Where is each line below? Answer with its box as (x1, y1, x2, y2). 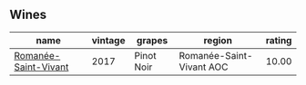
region (203, 33, 232, 46)
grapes (136, 33, 168, 46)
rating (265, 33, 292, 46)
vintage (91, 33, 126, 46)
